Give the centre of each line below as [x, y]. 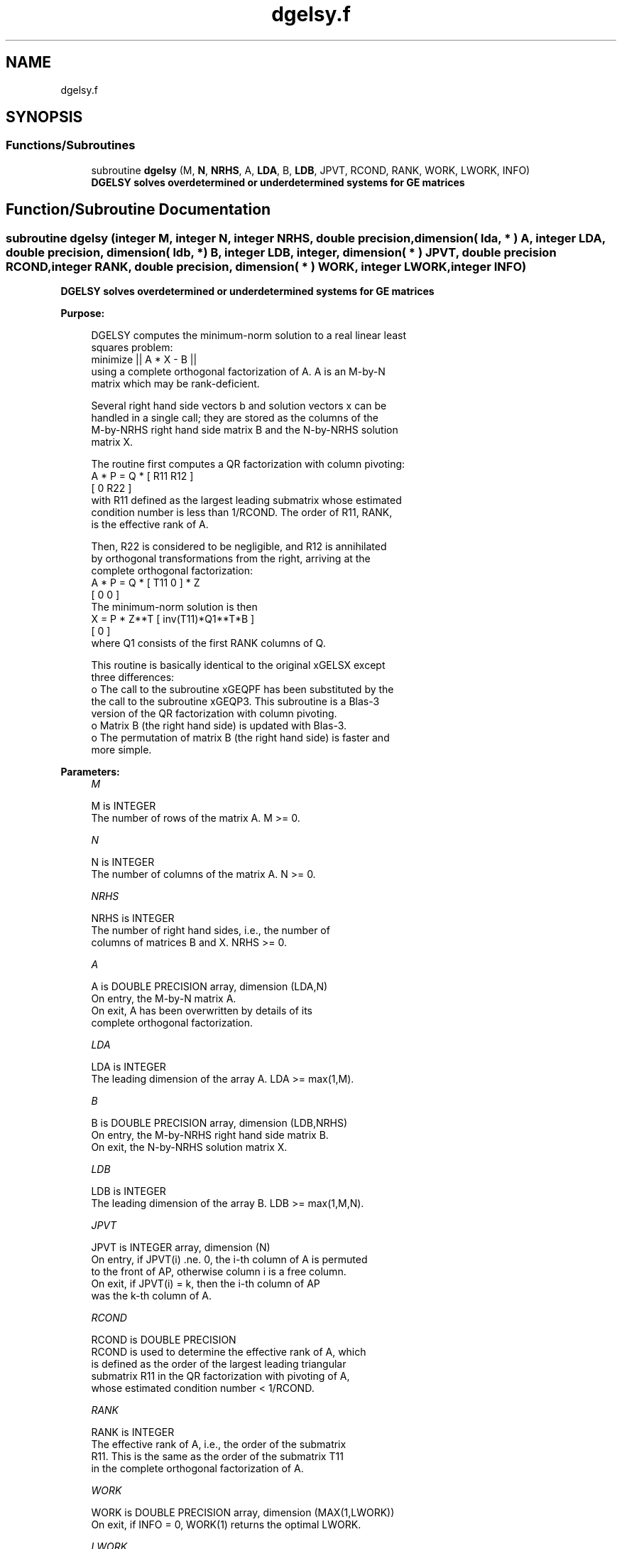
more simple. [121, 750]
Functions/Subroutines [71, 145]
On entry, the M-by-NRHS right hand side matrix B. [210, 1135]
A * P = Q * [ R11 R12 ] [142, 476]
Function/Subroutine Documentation [138, 210]
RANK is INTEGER [133, 1432]
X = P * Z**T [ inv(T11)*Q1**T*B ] [173, 619]
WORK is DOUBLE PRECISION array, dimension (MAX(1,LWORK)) [243, 1513]
